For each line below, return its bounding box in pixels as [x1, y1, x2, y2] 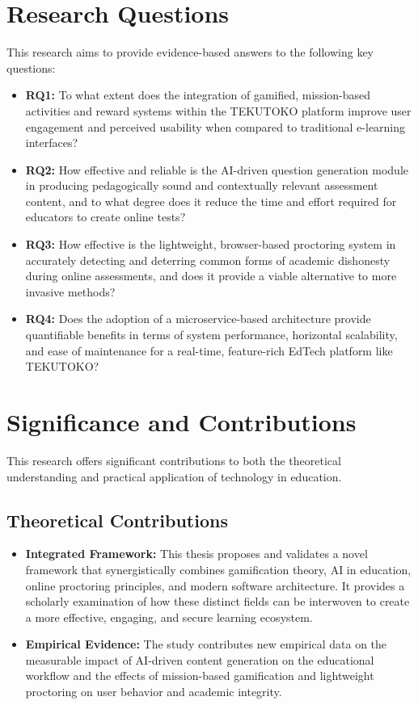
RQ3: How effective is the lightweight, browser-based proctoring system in [25, 236, 396, 253]
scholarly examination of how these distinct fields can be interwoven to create [25, 593, 410, 610]
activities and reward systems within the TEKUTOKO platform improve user [25, 102, 412, 119]
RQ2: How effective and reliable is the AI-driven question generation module [25, 161, 409, 178]
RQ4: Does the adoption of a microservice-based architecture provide [25, 310, 371, 327]
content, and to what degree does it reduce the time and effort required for [25, 192, 397, 209]
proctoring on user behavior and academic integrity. [25, 683, 282, 700]
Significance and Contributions [6, 405, 357, 438]
